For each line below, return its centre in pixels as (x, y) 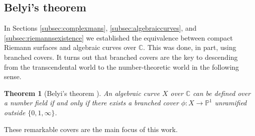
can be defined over (222, 93)
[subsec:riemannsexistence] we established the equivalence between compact (119, 37)
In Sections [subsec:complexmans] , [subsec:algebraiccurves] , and (100, 28)
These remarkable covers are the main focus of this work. (91, 129)
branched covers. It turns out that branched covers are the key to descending (121, 57)
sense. (13, 76)
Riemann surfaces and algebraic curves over (70, 47)
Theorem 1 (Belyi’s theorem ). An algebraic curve (82, 93)
